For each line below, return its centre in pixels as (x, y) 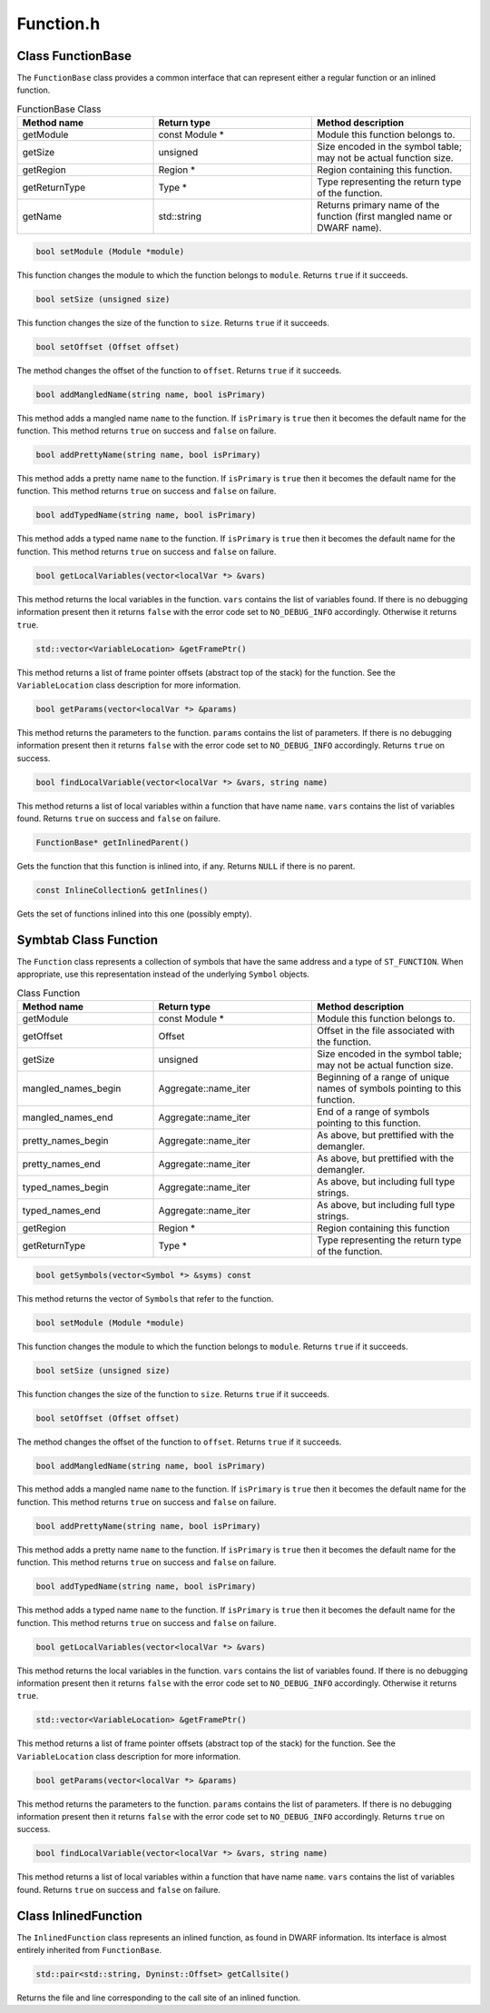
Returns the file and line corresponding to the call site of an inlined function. (159, 1998)
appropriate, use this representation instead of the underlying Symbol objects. (163, 974)
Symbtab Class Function (88, 940)
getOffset (43, 1036)
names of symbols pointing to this (389, 1088)
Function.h (59, 24)
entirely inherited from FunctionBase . (89, 1950)
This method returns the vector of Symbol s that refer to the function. (145, 1298)
